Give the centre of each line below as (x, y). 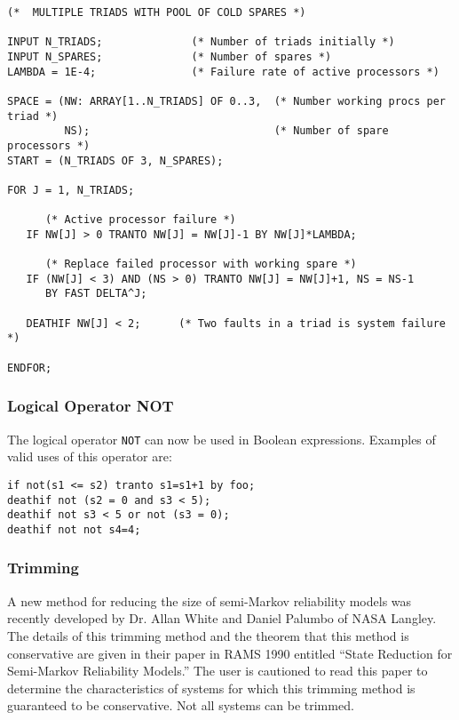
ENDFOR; (30, 368)
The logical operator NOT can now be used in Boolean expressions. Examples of (222, 439)
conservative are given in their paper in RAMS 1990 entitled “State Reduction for (230, 653)
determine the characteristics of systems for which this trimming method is (211, 688)
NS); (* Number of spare (226, 131)
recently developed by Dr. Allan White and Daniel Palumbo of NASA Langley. (222, 618)
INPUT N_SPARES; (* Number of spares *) (170, 56)
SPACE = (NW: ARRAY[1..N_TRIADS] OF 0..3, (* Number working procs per (226, 101)
